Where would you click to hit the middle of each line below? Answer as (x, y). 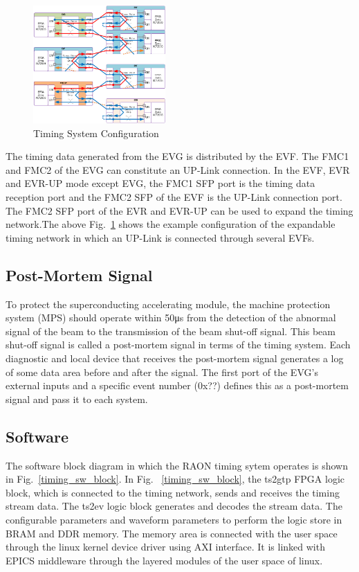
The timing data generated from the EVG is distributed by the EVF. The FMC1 (177, 156)
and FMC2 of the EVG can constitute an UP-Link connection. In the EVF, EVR (178, 169)
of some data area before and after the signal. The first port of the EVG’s (162, 372)
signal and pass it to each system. (77, 399)
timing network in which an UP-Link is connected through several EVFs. (160, 237)
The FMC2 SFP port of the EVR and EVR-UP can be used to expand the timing (179, 210)
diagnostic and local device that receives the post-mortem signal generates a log (175, 358)
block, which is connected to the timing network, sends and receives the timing (173, 492)
